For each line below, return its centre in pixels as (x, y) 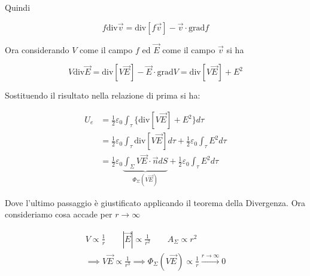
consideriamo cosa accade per (59, 214)
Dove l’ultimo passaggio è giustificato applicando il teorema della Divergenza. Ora (155, 202)
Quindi (18, 7)
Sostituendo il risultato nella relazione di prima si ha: (103, 95)
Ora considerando (37, 49)
